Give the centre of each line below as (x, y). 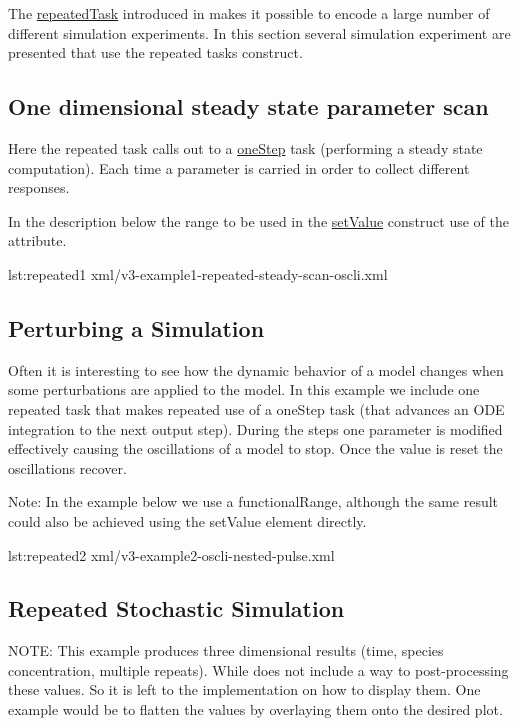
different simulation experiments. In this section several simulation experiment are (259, 32)
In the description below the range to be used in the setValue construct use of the (258, 220)
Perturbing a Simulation (136, 327)
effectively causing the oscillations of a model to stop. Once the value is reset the (255, 448)
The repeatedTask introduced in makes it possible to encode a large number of (249, 13)
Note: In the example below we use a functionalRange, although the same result (253, 501)
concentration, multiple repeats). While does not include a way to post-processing (258, 669)
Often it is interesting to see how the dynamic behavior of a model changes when (256, 369)
